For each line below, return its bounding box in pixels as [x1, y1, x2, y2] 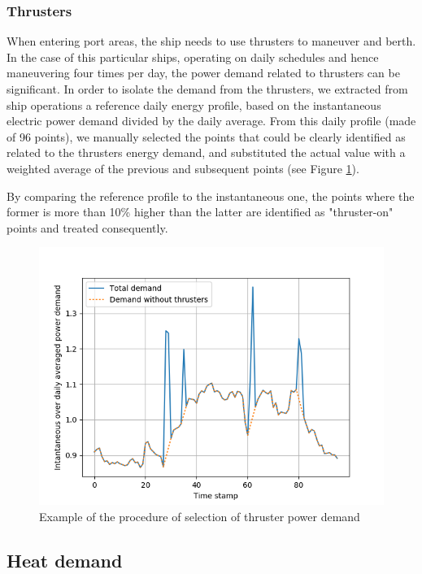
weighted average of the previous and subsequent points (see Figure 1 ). [7, 159, 359, 176]
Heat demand [7, 547, 123, 572]
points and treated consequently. [7, 219, 168, 236]
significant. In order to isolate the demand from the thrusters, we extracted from [7, 80, 408, 97]
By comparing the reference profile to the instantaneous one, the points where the [7, 187, 415, 204]
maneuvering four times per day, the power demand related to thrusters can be [7, 64, 400, 81]
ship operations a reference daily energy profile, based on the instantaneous [7, 96, 381, 113]
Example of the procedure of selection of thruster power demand [39, 507, 360, 524]
